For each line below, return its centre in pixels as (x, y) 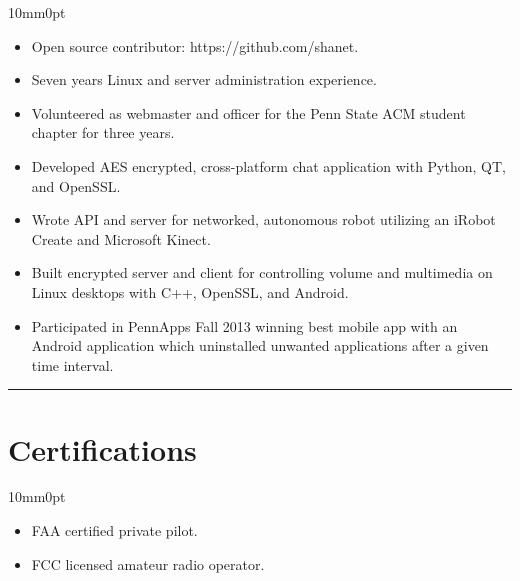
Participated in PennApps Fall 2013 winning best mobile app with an (244, 325)
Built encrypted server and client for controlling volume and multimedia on (262, 272)
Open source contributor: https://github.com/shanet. (195, 45)
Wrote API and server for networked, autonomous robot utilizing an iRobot (263, 219)
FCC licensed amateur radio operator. (148, 563)
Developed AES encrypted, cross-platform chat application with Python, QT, (268, 165)
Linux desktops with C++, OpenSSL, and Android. (190, 291)
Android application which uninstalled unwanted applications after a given (260, 345)
